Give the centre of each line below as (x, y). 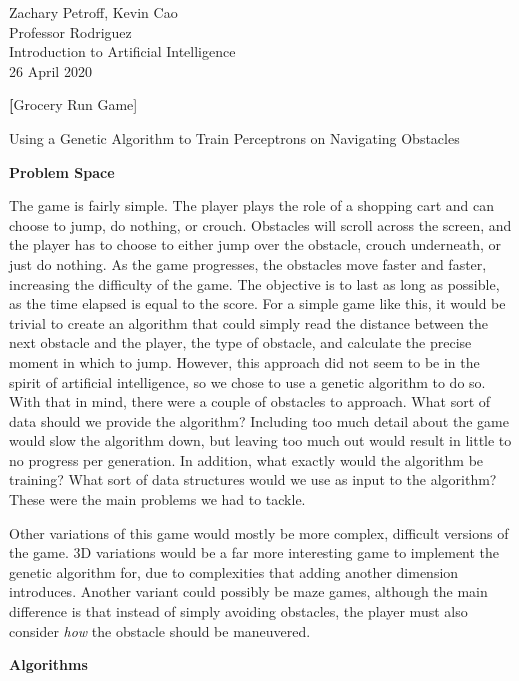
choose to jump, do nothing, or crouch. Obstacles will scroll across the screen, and (260, 224)
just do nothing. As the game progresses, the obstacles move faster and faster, (248, 263)
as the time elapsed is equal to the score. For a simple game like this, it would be (257, 303)
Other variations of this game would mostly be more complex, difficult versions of (259, 532)
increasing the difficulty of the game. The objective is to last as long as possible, (254, 283)
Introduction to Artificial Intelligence (122, 51)
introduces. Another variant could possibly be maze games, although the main (248, 591)
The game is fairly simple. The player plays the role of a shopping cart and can (252, 205)
